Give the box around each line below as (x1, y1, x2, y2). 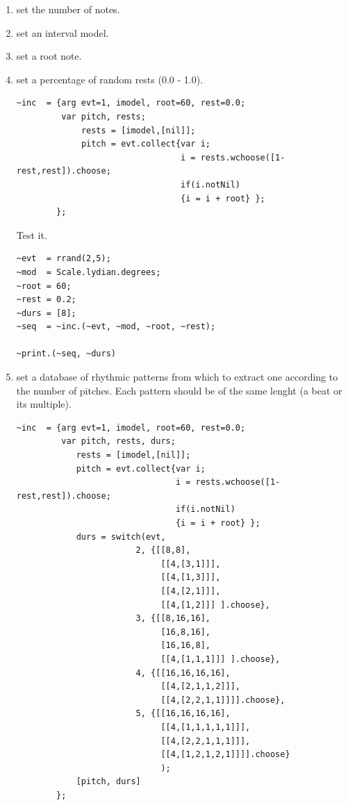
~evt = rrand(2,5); (16, 254, 111, 264)
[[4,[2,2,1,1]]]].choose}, (160, 695, 285, 705)
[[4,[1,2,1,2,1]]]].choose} (160, 749, 290, 760)
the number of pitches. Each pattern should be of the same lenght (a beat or (16, 383, 342, 397)
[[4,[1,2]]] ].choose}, (160, 599, 270, 610)
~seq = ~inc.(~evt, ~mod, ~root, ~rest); (16, 322, 216, 332)
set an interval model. (16, 25, 109, 40)
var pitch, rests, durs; (61, 436, 176, 447)
